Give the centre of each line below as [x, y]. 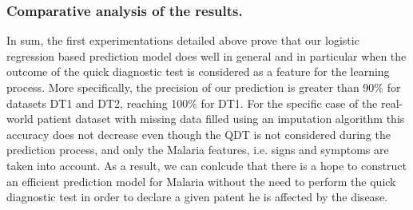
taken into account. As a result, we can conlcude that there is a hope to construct [206, 165]
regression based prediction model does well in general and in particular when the [206, 55]
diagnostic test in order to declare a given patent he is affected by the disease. [197, 197]
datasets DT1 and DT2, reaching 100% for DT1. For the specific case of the [192, 103]
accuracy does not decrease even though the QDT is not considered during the [199, 134]
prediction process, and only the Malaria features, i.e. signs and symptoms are [198, 150]
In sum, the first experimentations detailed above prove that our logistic [183, 40]
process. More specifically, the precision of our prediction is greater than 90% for [204, 87]
